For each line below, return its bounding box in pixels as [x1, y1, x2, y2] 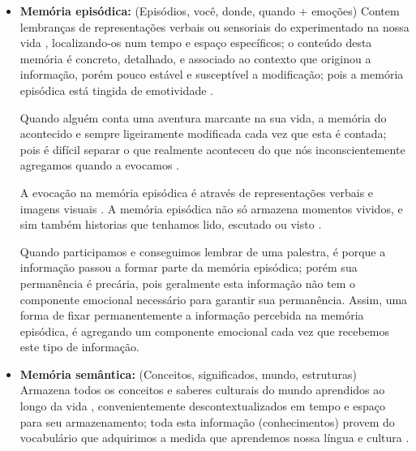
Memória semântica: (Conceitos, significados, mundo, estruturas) [19, 365, 357, 382]
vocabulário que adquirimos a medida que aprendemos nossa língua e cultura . [19, 429, 410, 446]
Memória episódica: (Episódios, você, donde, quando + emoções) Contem [19, 2, 400, 19]
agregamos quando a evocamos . [19, 157, 179, 174]
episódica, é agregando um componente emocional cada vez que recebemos [19, 322, 389, 339]
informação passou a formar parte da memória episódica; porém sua [19, 259, 358, 276]
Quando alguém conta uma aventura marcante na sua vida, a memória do [19, 109, 387, 126]
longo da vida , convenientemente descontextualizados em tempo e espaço [19, 397, 385, 414]
